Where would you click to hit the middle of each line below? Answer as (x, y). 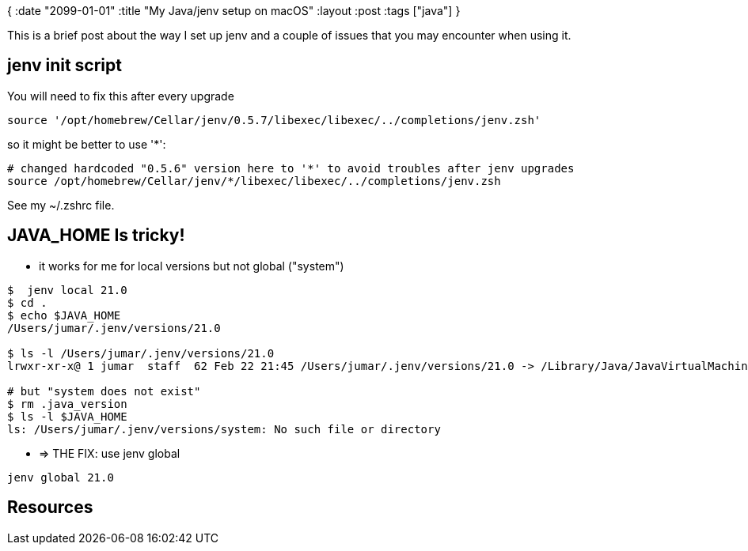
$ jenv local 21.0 (67, 290)
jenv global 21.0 (61, 477)
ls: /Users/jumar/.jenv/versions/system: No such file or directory (224, 429)
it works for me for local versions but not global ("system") (192, 266)
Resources (50, 508)
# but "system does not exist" (104, 391)
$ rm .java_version (67, 404)
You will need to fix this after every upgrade (121, 96)
